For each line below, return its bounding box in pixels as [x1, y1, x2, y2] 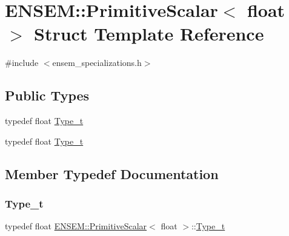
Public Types [5, 86, 90, 105]
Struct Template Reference [34, 21, 264, 46]
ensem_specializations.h [52, 56, 142, 69]
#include [5, 56, 39, 69]
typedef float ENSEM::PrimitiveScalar [5, 220, 147, 232]
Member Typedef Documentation [5, 164, 219, 183]
